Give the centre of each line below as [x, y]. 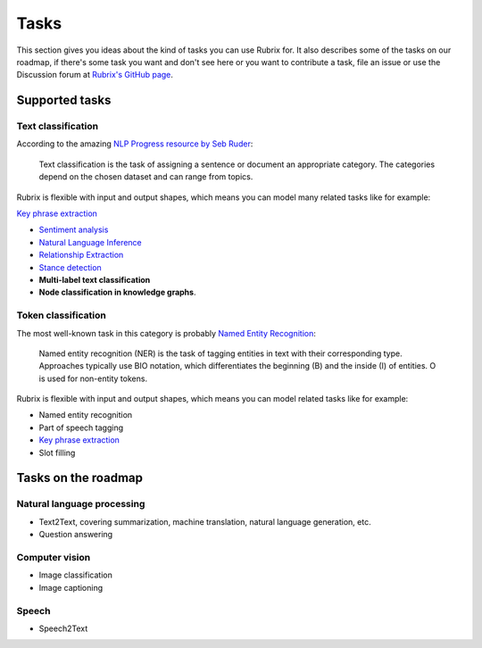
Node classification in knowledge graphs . [117, 292]
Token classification [61, 315]
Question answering [76, 535]
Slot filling [57, 453]
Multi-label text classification [95, 280]
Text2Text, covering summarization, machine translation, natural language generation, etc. [205, 521]
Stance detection [70, 267]
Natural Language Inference [90, 242]
